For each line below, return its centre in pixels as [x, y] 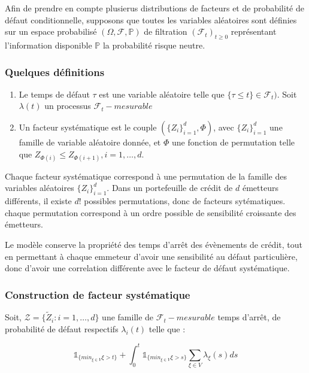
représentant [254, 31]
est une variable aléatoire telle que [162, 94]
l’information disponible [49, 45]
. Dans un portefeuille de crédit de [170, 188]
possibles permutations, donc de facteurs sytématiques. [185, 201]
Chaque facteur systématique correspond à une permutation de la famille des [146, 176]
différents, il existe [38, 201]
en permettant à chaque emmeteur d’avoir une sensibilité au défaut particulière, [151, 256]
